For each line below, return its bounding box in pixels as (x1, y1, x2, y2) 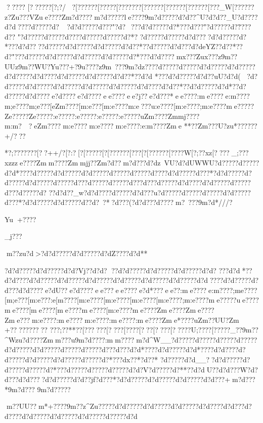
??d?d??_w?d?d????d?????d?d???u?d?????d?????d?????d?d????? (49, 187, 251, 197)
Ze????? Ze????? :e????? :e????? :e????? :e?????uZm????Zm (5, 110, 178, 121)
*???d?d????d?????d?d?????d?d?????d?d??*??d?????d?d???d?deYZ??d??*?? (5, 41, 243, 52)
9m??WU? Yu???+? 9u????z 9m (18, 61, 112, 71)
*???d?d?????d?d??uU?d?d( (154, 71, 241, 81)
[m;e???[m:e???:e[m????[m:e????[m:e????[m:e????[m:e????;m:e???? (5, 294, 209, 305)
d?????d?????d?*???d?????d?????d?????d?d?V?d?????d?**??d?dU (5, 364, 212, 374)
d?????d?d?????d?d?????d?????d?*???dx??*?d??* (5, 354, 158, 364)
